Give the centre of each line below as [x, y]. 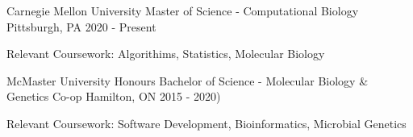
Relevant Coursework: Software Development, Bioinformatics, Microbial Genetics [206, 123]
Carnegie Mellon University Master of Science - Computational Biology [183, 10]
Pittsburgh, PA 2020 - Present [81, 26]
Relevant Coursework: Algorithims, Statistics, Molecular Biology [166, 54]
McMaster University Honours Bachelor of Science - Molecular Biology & [188, 80]
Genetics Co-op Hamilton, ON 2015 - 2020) [114, 96]
